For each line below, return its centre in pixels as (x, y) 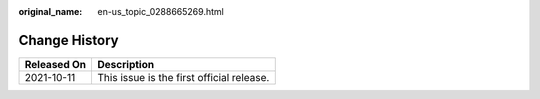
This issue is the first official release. (183, 77)
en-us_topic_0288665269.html (160, 11)
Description (126, 64)
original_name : (50, 11)
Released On (55, 64)
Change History (68, 40)
